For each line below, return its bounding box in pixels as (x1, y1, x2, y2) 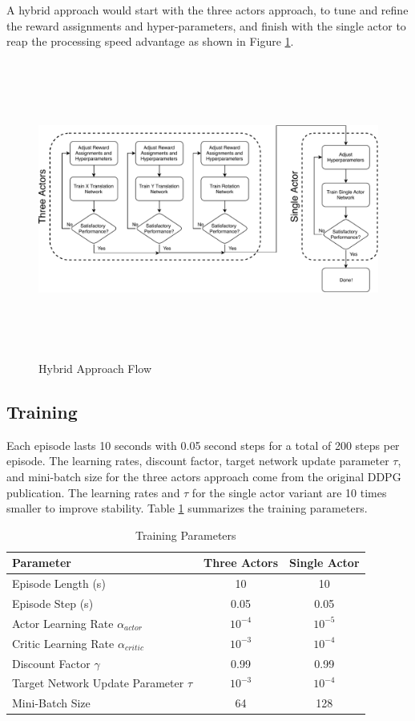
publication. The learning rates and (6, 484, 180, 500)
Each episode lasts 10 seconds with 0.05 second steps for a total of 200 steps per (6, 436, 400, 453)
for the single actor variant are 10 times (191, 484, 387, 500)
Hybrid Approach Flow (38, 359, 152, 376)
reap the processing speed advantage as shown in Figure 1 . (6, 33, 294, 50)
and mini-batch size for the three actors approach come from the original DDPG (6, 468, 401, 484)
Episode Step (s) (12, 595, 94, 612)
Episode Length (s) (12, 575, 106, 592)
